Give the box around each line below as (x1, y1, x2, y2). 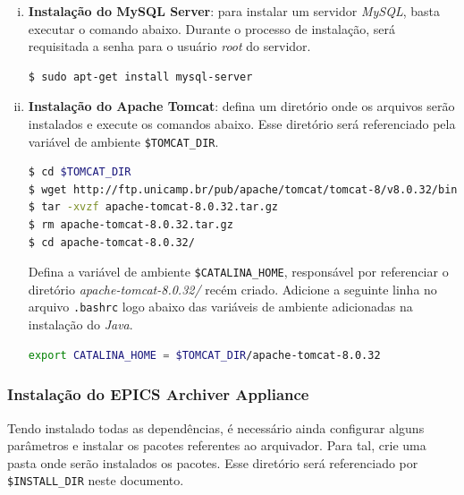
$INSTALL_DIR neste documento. (7, 471, 184, 490)
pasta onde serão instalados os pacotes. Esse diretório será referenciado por (7, 453, 418, 472)
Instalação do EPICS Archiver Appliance (7, 383, 309, 405)
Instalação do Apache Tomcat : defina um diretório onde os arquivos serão (28, 97, 455, 115)
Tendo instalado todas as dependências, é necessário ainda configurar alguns (7, 418, 425, 437)
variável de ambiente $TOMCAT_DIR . (28, 132, 219, 150)
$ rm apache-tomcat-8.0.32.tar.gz (28, 218, 233, 231)
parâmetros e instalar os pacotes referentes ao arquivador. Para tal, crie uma (7, 436, 426, 455)
